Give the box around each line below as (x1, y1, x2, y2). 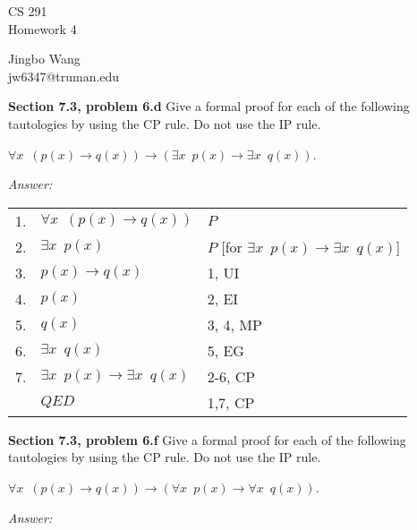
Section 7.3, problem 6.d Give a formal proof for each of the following (8, 97, 410, 115)
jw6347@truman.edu (8, 66, 120, 85)
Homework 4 (8, 19, 77, 38)
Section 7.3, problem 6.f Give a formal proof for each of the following (8, 430, 406, 449)
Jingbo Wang (8, 49, 81, 68)
